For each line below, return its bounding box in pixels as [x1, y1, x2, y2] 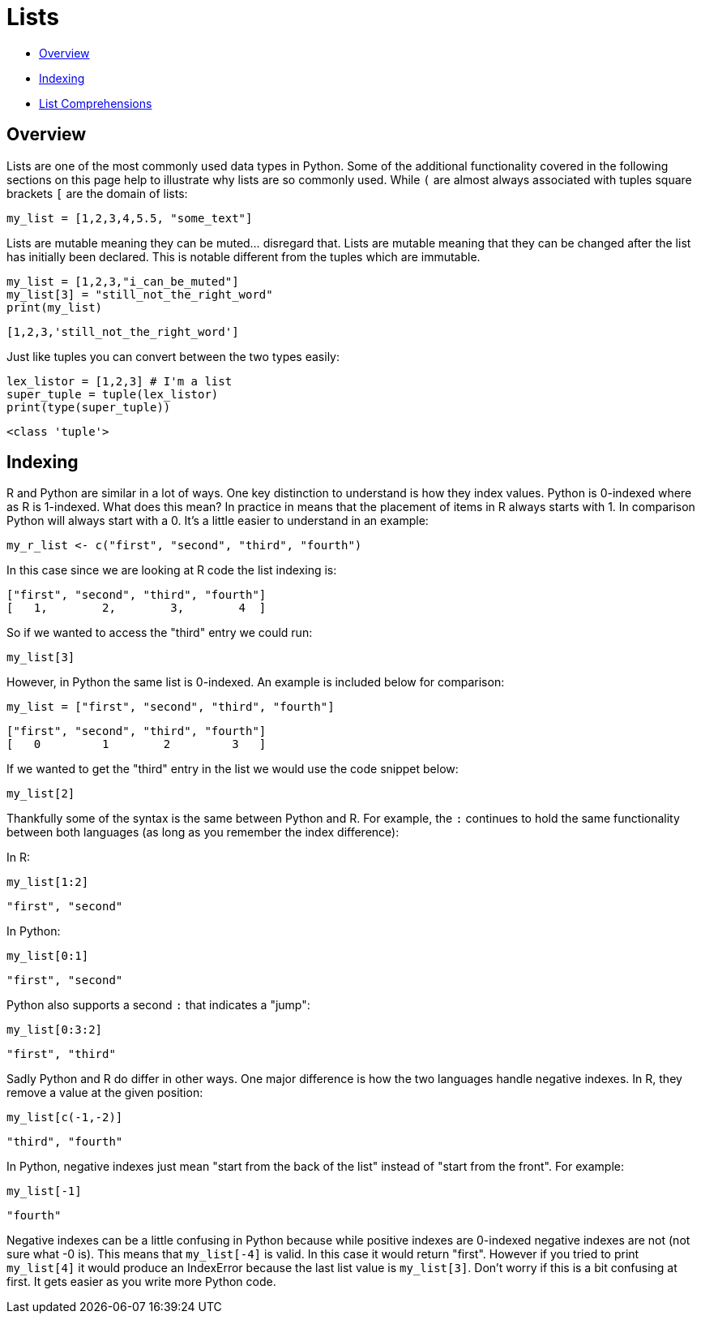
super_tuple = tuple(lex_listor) [6, 387, 219, 401]
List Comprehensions [39, 96, 152, 110]
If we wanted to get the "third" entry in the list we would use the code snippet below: [6, 762, 459, 776]
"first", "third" [6, 1047, 116, 1061]
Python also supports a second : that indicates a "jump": [6, 998, 310, 1013]
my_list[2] [6, 787, 75, 801]
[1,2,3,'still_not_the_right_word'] [6, 325, 239, 338]
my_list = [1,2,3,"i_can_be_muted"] [6, 274, 239, 288]
